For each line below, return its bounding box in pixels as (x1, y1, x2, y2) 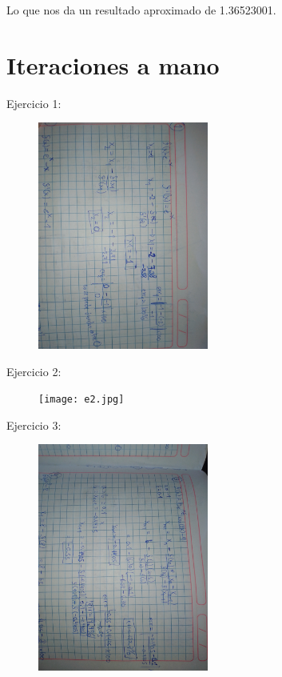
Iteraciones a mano (6, 48, 220, 81)
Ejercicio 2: (6, 363, 62, 379)
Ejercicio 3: (6, 416, 62, 433)
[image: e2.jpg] (38, 394, 125, 406)
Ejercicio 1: (6, 94, 62, 111)
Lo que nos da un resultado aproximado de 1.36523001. (6, 2, 276, 18)
